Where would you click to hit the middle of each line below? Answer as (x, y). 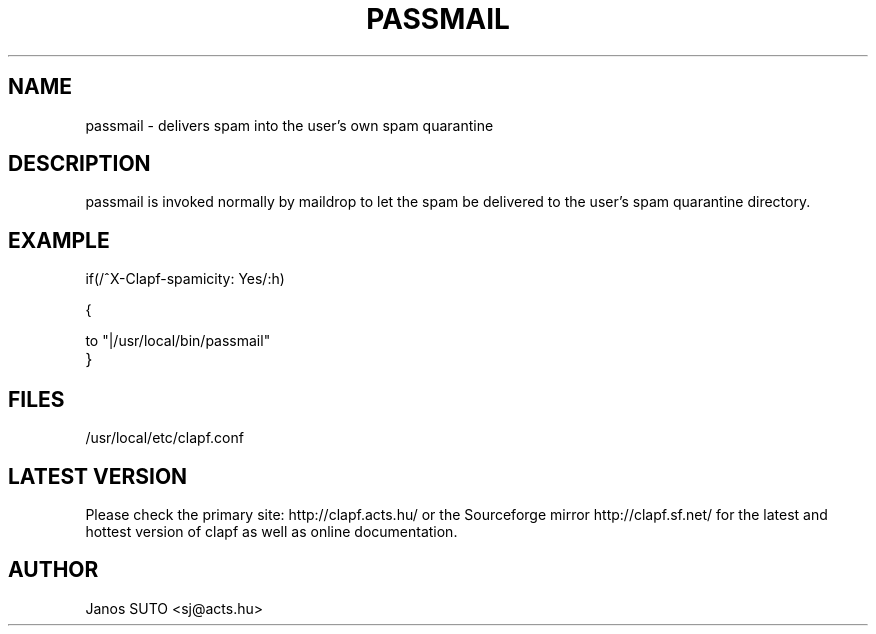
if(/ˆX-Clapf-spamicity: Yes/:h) (185, 279)
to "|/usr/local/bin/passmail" (178, 341)
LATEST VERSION (98, 476)
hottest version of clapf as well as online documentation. (271, 531)
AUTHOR (53, 570)
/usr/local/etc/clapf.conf (164, 438)
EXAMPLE (59, 240)
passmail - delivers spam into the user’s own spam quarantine (289, 125)
